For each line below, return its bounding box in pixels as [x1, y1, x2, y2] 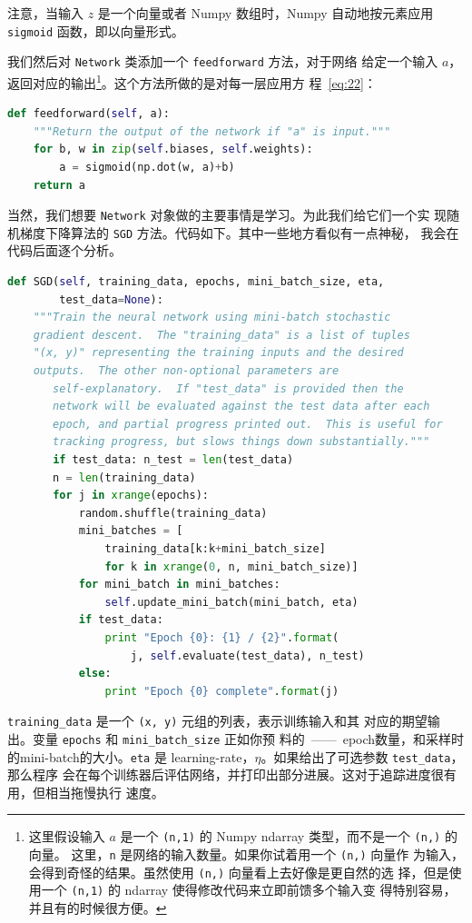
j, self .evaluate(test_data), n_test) [131, 649, 365, 662]
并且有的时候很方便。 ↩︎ [28, 898, 167, 918]
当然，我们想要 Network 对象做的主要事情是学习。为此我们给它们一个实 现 [7, 205, 447, 224]
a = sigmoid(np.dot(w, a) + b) [59, 160, 235, 174]
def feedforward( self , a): [7, 107, 170, 121]
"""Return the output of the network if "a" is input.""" [33, 124, 391, 138]
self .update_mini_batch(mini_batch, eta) [104, 595, 359, 609]
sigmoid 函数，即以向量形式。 [7, 21, 184, 40]
